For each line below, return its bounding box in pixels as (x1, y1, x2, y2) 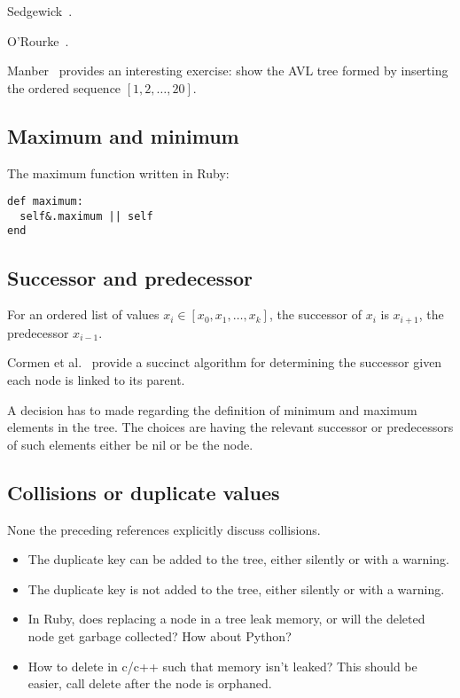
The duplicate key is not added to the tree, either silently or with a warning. (27, 579, 445, 598)
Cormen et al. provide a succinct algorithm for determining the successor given (7, 353, 442, 372)
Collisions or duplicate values (7, 478, 280, 506)
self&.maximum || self (19, 209, 153, 223)
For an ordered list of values (7, 305, 160, 324)
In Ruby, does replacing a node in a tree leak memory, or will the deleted (27, 609, 425, 628)
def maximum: (7, 195, 83, 208)
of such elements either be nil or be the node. (7, 435, 253, 453)
